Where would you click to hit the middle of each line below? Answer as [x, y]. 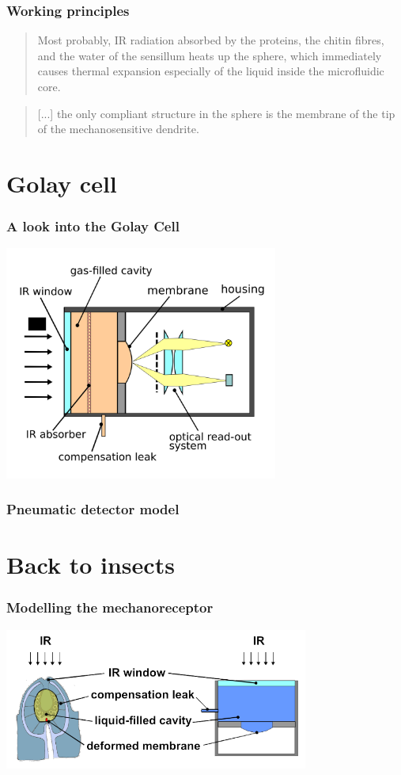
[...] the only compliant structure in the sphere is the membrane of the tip [216, 113]
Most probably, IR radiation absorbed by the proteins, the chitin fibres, [211, 40]
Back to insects [91, 565]
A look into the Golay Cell [93, 226]
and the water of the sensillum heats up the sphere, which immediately [210, 55]
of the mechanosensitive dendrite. [118, 129]
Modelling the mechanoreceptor [110, 607]
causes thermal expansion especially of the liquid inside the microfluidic [211, 71]
